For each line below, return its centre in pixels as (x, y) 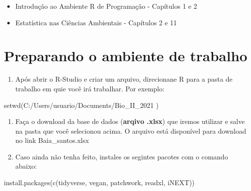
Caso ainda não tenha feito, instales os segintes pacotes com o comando (122, 156)
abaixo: (26, 166)
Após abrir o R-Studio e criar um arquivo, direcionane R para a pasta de (124, 79)
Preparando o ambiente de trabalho (126, 56)
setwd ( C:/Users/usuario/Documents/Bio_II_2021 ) (81, 105)
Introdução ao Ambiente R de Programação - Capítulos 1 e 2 (106, 6)
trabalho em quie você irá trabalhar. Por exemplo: (90, 88)
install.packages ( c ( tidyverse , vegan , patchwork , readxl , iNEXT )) (99, 182)
